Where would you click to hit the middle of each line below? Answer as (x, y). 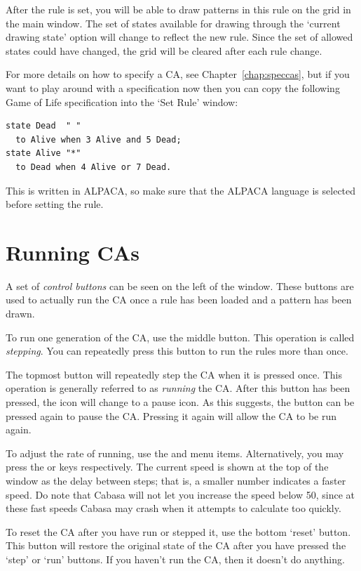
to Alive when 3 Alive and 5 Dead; (98, 139)
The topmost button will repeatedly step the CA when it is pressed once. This (174, 374)
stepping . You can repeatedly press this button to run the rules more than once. (177, 351)
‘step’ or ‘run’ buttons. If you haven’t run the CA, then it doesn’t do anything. (175, 559)
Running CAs (73, 252)
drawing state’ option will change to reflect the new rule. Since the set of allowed (179, 37)
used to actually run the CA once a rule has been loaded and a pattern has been (179, 300)
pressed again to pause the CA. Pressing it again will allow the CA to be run (171, 415)
